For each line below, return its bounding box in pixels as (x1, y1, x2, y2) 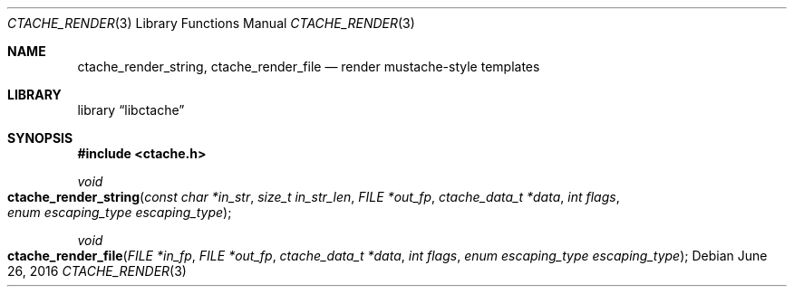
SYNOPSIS (7, 130, 73, 146)
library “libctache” (77, 102, 185, 118)
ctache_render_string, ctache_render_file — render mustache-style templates (77, 59, 540, 74)
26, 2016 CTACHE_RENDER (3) (7, 263, 187, 279)
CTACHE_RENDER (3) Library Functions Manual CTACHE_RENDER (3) (7, 15, 415, 31)
